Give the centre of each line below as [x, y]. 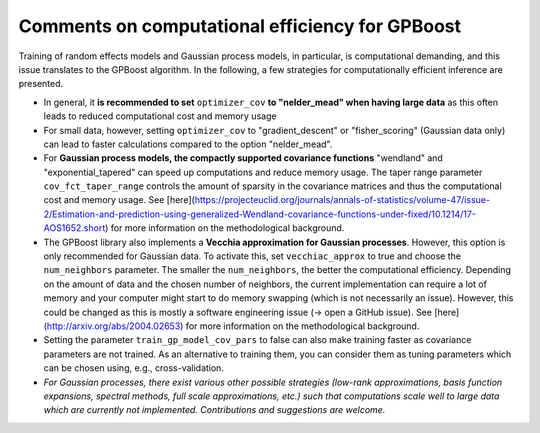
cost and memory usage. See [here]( [119, 200]
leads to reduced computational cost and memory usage [160, 116]
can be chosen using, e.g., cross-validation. [134, 368]
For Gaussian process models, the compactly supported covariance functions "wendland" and [243, 158]
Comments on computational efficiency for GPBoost [240, 26]
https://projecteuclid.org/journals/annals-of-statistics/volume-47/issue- [342, 200]
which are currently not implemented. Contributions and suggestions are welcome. [214, 410]
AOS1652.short [74, 228]
